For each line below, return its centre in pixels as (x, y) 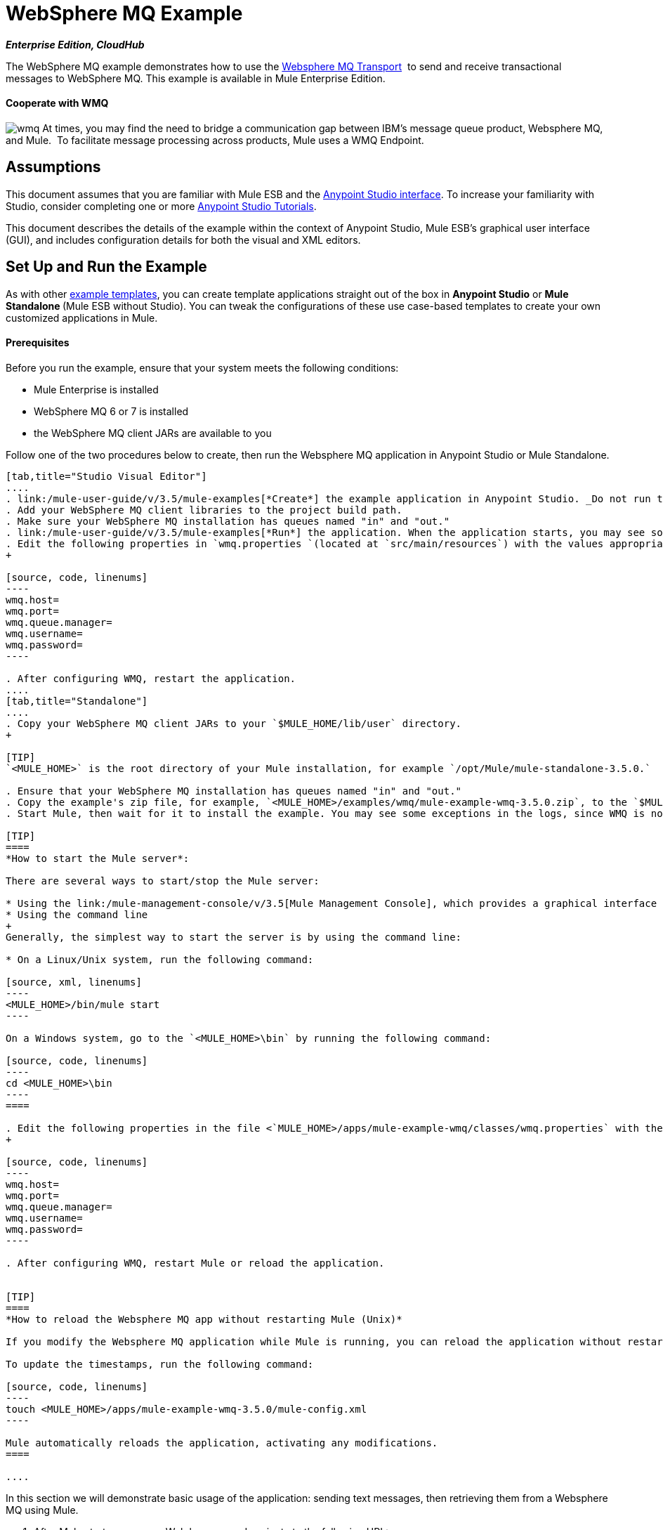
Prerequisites (38, 343)
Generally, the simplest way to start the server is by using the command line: (234, 937)
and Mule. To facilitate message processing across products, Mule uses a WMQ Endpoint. (215, 140)
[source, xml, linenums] (74, 982)
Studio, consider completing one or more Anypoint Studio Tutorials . (161, 206)
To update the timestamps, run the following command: (160, 1364)
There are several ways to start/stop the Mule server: (163, 881)
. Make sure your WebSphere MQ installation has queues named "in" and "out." (228, 521)
